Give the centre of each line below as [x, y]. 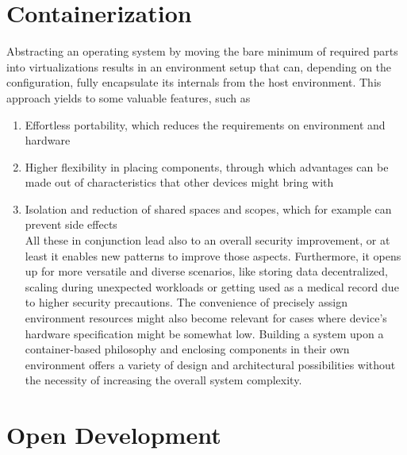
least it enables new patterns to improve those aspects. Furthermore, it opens [213, 255]
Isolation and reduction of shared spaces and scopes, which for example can [208, 208]
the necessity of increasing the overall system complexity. [163, 380]
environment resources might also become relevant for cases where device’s [206, 318]
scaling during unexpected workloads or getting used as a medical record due [212, 286]
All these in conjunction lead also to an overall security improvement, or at [207, 240]
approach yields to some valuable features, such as [129, 97]
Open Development [114, 435]
